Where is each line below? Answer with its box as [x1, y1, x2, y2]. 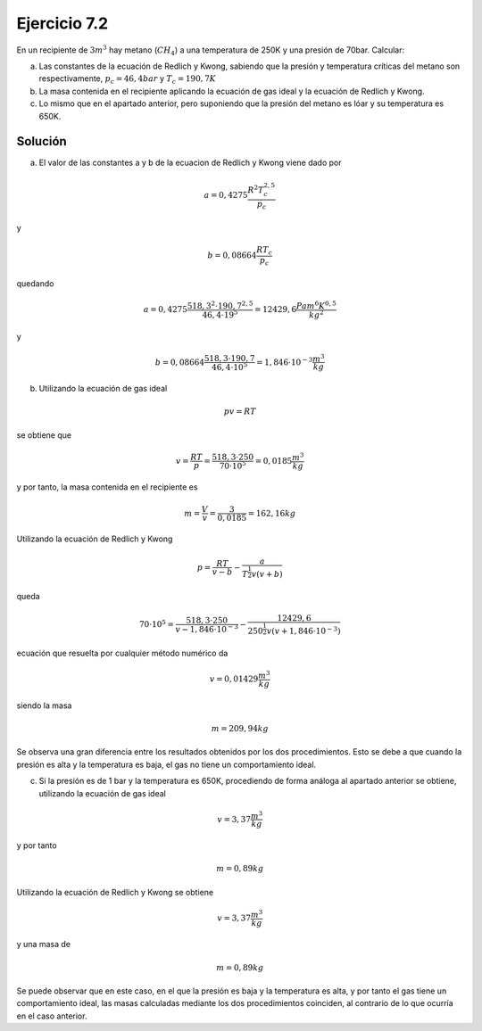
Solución [16, 134, 67, 149]
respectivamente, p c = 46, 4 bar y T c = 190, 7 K [38, 73, 216, 87]
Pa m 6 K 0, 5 [295, 300, 337, 311]
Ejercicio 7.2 [16, 13, 109, 33]
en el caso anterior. [16, 1010, 87, 1021]
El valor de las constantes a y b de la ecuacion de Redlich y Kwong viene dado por [38, 157, 342, 169]
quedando [16, 278, 54, 289]
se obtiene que [16, 429, 71, 441]
